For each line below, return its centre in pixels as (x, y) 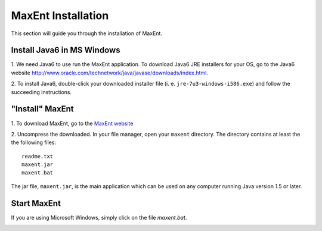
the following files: (34, 142)
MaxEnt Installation (60, 15)
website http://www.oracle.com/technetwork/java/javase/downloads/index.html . (110, 73)
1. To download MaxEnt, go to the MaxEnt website (72, 123)
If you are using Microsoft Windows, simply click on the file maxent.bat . (99, 217)
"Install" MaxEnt (42, 109)
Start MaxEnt (36, 203)
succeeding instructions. (41, 92)
